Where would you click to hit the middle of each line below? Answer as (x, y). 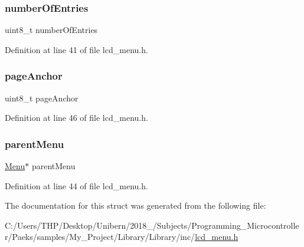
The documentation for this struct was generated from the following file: (135, 205)
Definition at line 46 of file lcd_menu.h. (76, 118)
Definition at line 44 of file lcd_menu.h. (76, 185)
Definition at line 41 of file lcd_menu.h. (76, 49)
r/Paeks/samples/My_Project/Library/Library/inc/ (100, 237)
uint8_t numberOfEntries (51, 30)
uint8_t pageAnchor (42, 98)
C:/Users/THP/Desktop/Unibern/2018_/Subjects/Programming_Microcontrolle (152, 225)
